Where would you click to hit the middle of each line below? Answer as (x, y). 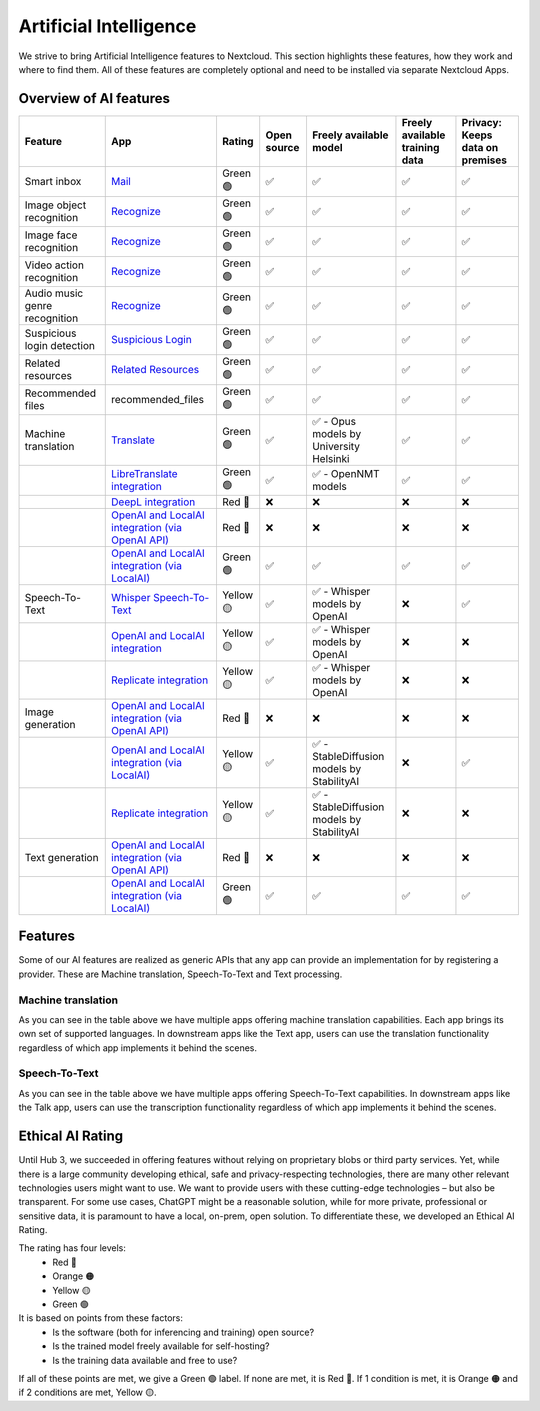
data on (480, 147)
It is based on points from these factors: (101, 1318)
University (335, 446)
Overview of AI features (94, 98)
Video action (54, 265)
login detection (59, 346)
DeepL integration (153, 502)
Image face (51, 235)
